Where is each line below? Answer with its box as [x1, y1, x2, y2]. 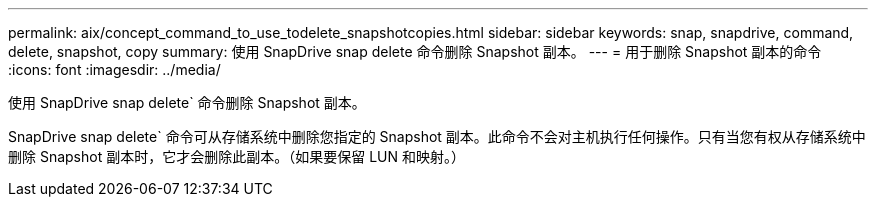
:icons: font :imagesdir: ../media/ [8, 61, 221, 78]
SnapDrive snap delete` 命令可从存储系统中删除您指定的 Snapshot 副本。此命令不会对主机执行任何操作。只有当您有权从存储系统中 [8, 128, 866, 145]
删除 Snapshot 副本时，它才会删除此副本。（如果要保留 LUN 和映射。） [8, 148, 465, 165]
